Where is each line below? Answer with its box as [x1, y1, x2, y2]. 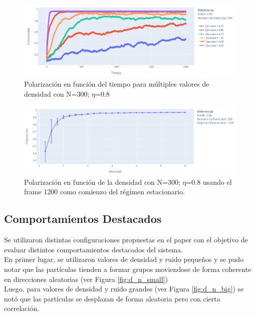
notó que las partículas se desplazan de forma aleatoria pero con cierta [4, 293, 220, 303]
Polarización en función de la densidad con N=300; [24, 176, 180, 187]
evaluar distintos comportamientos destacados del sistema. [4, 244, 183, 254]
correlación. [4, 303, 40, 313]
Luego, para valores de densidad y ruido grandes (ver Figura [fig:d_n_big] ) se [4, 283, 244, 294]
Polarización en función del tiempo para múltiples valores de [24, 79, 209, 89]
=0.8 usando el [186, 176, 232, 187]
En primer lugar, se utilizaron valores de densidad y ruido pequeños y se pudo [4, 254, 244, 264]
